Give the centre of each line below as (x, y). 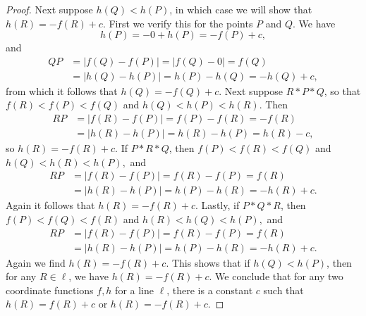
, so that (342, 90)
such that (283, 290)
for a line (134, 290)
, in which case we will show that (241, 9)
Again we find (36, 262)
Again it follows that (50, 205)
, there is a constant (210, 290)
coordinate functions (50, 290)
